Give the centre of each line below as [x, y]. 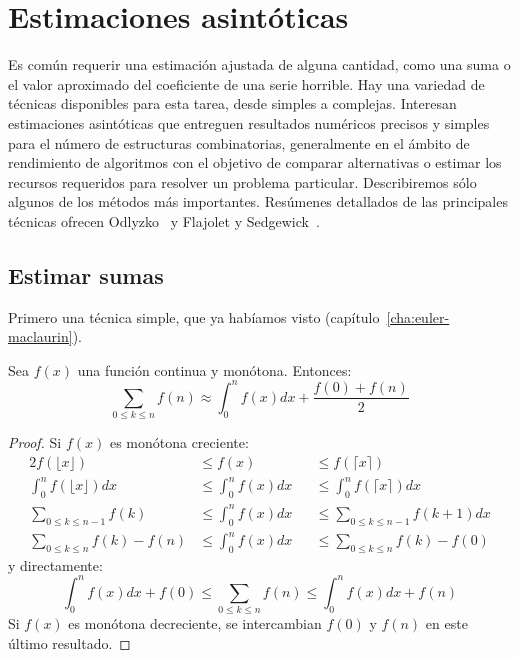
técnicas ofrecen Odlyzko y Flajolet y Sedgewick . [164, 220]
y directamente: [55, 564]
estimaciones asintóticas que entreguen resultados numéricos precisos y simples [249, 122]
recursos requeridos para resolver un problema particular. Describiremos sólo [242, 181]
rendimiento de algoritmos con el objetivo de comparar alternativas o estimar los [255, 162]
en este [446, 623]
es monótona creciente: [179, 442]
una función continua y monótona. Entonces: [214, 369]
